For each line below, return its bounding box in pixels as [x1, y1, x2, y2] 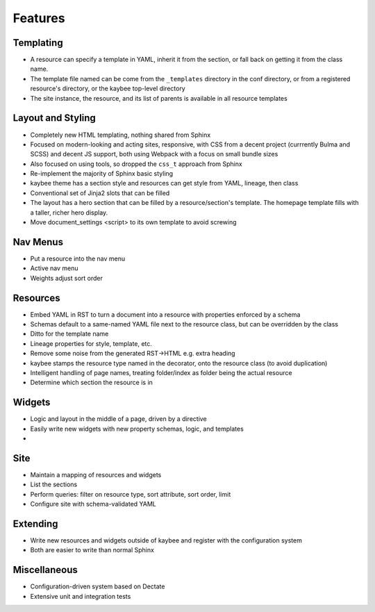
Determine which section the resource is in [30, 379, 153, 387]
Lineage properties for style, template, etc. [30, 339, 153, 347]
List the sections [30, 480, 78, 489]
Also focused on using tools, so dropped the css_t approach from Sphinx [30, 160, 242, 168]
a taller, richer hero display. [30, 208, 108, 217]
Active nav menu [30, 264, 79, 272]
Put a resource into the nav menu [30, 254, 126, 263]
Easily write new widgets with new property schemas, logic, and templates [30, 424, 244, 433]
